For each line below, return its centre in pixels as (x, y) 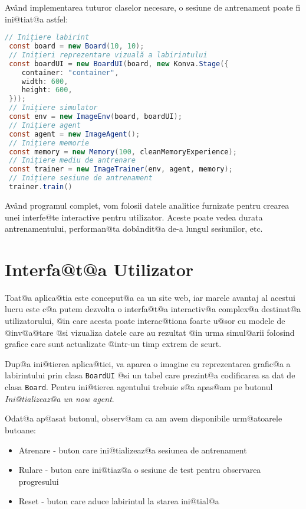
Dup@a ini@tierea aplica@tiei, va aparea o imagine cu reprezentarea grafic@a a (148, 363)
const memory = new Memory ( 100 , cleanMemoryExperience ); (123, 152)
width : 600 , (45, 81)
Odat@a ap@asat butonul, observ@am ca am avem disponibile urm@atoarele (144, 418)
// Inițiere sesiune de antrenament (81, 178)
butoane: (20, 429)
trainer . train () (41, 187)
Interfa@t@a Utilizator (99, 269)
